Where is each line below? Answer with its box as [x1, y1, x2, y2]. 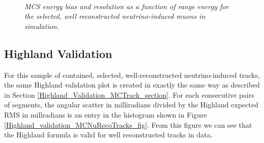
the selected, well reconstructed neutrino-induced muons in [24, 11, 206, 21]
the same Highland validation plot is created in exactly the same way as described [4, 79, 260, 90]
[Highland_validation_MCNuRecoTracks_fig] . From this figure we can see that [4, 119, 252, 130]
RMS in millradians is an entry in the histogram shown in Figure [4, 109, 207, 120]
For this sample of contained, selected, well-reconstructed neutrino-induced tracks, [4, 69, 260, 80]
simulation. [24, 20, 59, 31]
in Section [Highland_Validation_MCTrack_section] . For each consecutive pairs [4, 89, 254, 100]
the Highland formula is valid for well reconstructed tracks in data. [4, 129, 213, 140]
